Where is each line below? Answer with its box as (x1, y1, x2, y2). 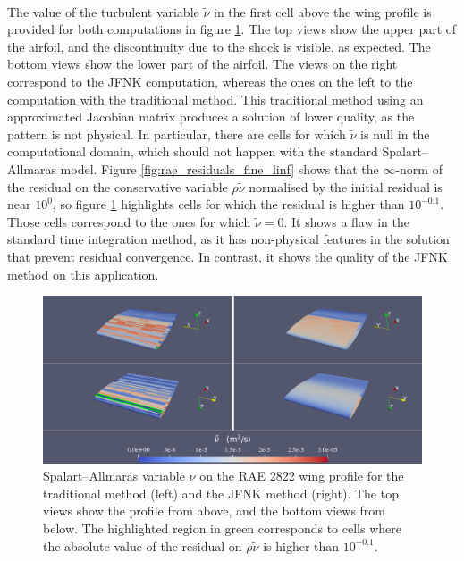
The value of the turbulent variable (7, 2, 199, 21)
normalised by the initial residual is (249, 177, 443, 196)
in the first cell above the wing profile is (214, 2, 432, 21)
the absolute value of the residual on (43, 536, 242, 555)
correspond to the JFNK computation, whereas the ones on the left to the (7, 71, 413, 90)
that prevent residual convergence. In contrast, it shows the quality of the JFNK (7, 247, 448, 265)
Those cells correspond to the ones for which (7, 212, 251, 230)
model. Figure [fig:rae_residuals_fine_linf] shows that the (60, 159, 379, 178)
